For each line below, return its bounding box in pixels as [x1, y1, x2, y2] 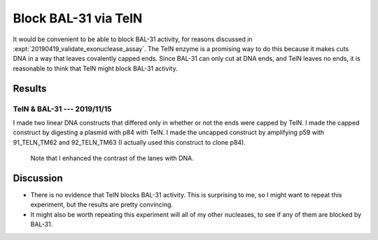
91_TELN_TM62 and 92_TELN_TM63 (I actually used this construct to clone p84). [13, 138, 246, 146]
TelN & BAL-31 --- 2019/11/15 [13, 104, 112, 113]
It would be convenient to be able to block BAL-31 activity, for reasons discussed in [13, 35, 253, 43]
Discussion [13, 172, 63, 184]
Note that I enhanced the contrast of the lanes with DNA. [30, 154, 194, 162]
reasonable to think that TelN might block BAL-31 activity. [13, 64, 178, 73]
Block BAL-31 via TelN [13, 10, 143, 26]
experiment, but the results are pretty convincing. [30, 200, 174, 209]
